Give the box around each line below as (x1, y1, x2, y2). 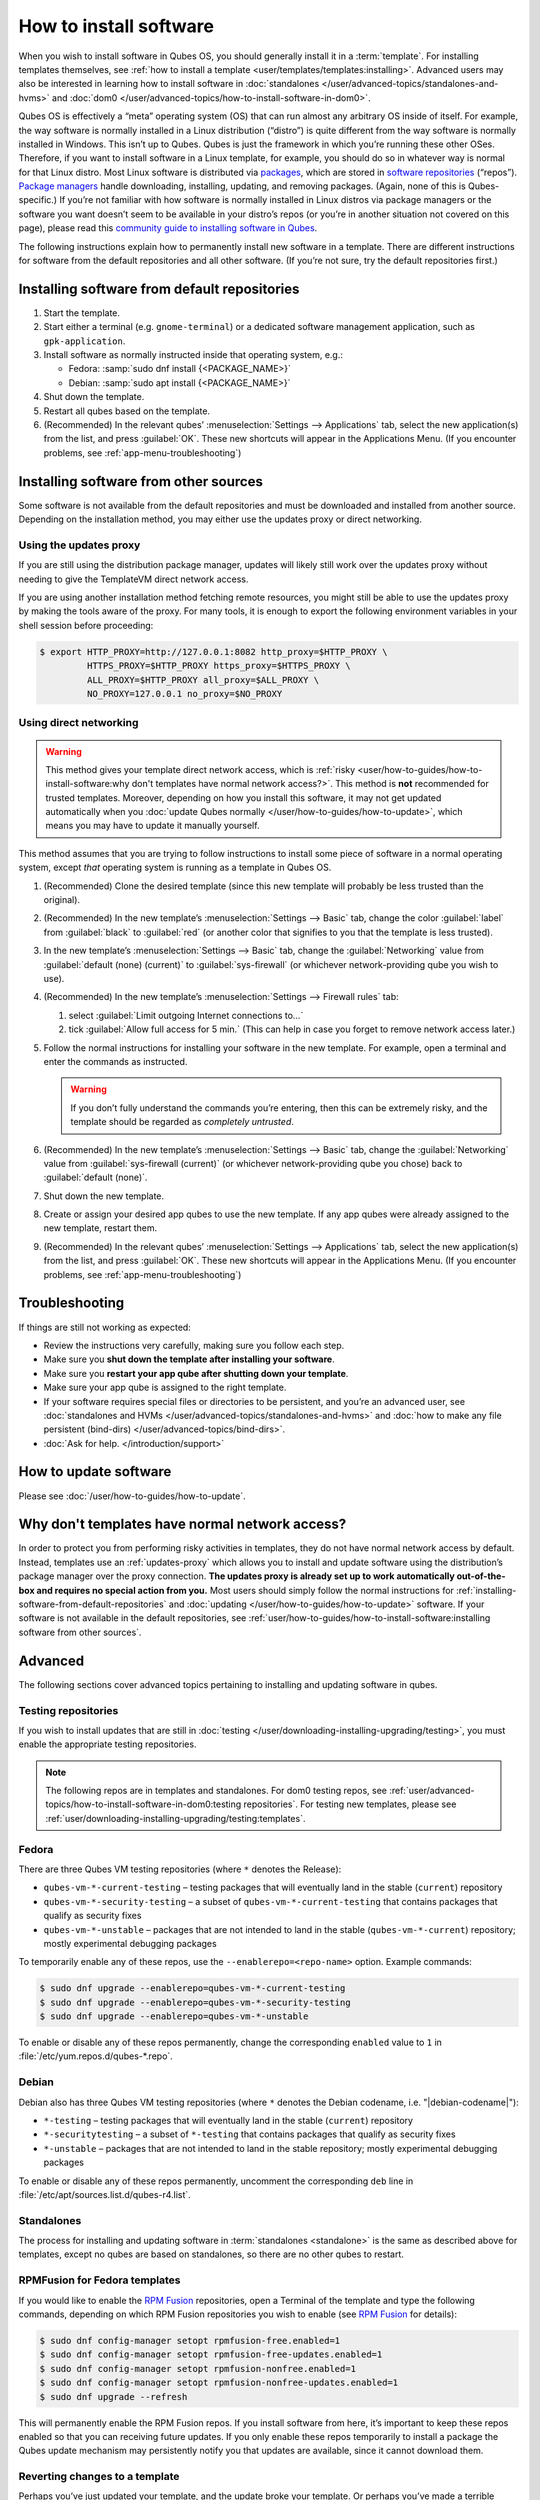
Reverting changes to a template (18, 2470, 180, 2484)
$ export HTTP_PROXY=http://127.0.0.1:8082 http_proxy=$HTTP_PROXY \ (39, 646, 388, 657)
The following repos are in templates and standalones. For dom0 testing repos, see (45, 1785, 388, 1797)
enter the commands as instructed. (43, 1055, 188, 1067)
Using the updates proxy (18, 538, 141, 552)
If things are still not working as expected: (18, 1321, 192, 1333)
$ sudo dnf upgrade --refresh (39, 2391, 188, 2402)
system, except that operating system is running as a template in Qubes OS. (18, 861, 332, 874)
